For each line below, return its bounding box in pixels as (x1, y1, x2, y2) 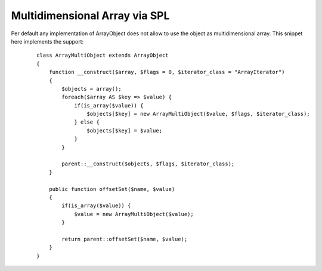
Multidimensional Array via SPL (11, 9, 170, 22)
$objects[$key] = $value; (86, 127, 163, 134)
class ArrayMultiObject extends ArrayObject (36, 52, 169, 59)
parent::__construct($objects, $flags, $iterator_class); (61, 161, 235, 167)
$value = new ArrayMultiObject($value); (74, 211, 194, 217)
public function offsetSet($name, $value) (48, 186, 175, 192)
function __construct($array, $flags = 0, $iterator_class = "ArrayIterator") (48, 69, 285, 76)
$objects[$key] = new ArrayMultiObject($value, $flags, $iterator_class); (86, 110, 310, 118)
